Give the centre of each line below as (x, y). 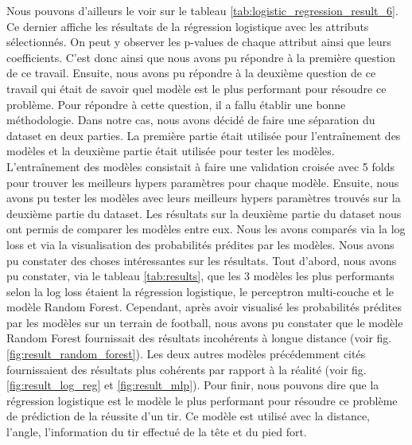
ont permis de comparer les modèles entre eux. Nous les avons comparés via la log (206, 229)
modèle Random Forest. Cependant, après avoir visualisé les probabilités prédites (204, 307)
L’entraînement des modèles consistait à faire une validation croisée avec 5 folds (200, 166)
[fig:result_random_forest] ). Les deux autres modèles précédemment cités (186, 354)
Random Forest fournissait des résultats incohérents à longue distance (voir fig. (199, 338)
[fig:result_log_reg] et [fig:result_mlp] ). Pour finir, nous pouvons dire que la (193, 385)
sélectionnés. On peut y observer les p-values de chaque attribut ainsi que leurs (199, 42)
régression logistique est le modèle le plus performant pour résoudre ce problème (202, 400)
